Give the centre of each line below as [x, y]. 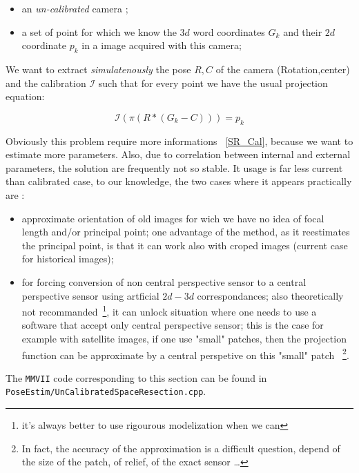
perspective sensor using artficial [90, 295]
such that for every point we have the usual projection [213, 83]
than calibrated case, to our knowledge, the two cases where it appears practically [179, 181]
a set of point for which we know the [99, 31]
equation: [25, 96]
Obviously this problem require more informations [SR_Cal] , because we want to [179, 141]
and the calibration [46, 83]
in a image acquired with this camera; [162, 45]
